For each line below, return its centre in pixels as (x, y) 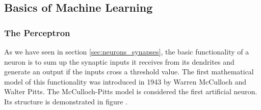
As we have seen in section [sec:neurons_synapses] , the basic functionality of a (127, 51)
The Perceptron (37, 32)
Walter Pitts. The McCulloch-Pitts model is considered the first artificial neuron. (131, 91)
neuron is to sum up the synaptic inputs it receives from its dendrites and (119, 61)
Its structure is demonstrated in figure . (66, 101)
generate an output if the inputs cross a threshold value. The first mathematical (129, 72)
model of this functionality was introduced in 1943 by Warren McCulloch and (125, 81)
